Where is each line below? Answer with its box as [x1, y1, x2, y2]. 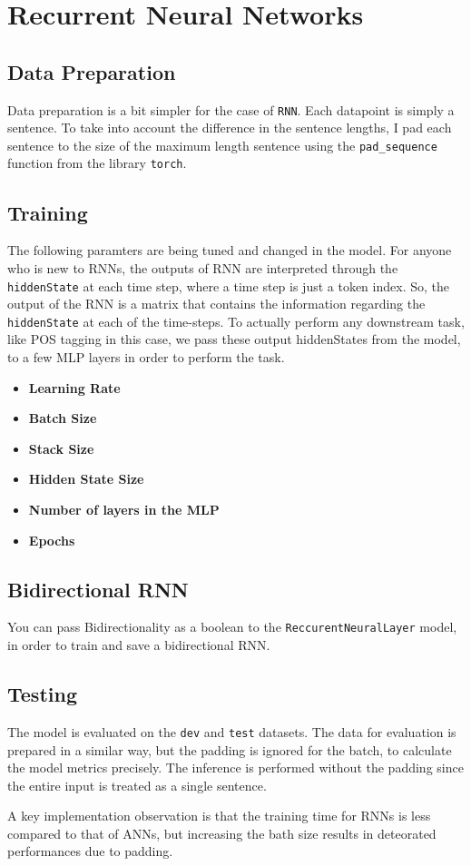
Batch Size [28, 408, 97, 428]
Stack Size [28, 438, 94, 458]
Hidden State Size [28, 469, 144, 488]
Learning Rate [28, 378, 121, 397]
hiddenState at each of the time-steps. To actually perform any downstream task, [7, 311, 465, 330]
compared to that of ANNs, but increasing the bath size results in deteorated [7, 823, 437, 842]
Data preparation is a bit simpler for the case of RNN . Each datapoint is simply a [7, 100, 455, 119]
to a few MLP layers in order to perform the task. [7, 348, 285, 367]
